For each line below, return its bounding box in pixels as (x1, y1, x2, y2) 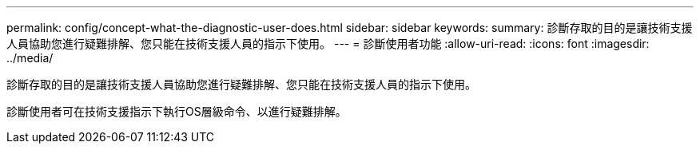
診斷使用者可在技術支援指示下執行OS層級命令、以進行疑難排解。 (6, 105, 347, 118)
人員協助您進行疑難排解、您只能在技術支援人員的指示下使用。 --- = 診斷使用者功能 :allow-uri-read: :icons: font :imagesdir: (6, 37, 650, 50)
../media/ (6, 51, 54, 65)
